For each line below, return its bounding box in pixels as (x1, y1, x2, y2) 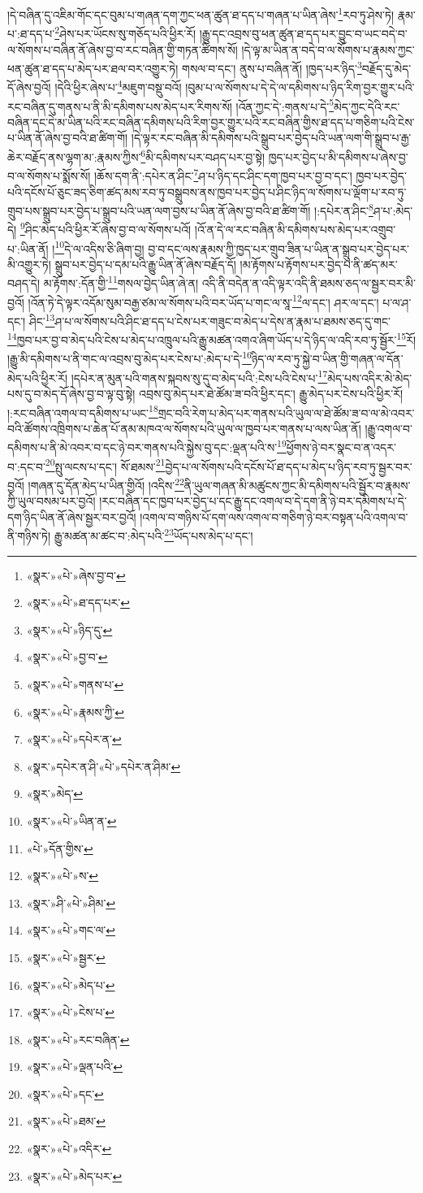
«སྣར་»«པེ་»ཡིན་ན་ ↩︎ (26, 812, 117, 829)
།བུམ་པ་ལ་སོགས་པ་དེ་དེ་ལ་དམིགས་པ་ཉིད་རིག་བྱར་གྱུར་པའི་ (185, 79, 415, 95)
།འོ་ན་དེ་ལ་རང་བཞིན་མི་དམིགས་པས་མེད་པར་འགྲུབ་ (194, 221, 396, 238)
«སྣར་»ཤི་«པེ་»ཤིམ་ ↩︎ (26, 894, 116, 911)
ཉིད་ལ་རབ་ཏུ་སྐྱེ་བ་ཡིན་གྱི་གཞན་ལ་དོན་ (251, 350, 404, 367)
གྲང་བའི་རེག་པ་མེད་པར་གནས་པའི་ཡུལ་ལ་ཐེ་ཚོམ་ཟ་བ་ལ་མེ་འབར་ (158, 404, 415, 421)
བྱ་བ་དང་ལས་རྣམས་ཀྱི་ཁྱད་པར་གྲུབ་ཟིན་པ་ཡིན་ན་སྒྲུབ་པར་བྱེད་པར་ (148, 240, 409, 257)
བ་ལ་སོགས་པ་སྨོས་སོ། (7, 167, 91, 184)
